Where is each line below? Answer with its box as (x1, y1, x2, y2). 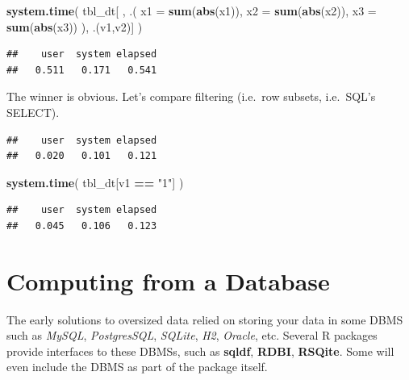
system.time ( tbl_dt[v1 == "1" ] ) (6, 173, 184, 190)
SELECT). (6, 103, 60, 120)
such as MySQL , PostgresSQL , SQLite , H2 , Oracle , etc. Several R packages (6, 327, 378, 344)
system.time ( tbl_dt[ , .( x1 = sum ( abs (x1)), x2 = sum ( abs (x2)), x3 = (6, 2, 377, 19)
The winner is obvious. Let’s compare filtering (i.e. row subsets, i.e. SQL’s (6, 88, 376, 105)
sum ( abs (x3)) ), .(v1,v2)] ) (6, 18, 143, 35)
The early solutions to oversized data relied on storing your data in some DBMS (6, 311, 403, 328)
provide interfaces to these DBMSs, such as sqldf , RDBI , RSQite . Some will (6, 342, 394, 359)
